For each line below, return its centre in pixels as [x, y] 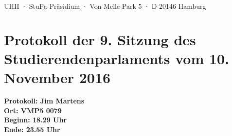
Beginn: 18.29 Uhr [36, 120]
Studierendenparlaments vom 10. [117, 58]
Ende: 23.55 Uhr [32, 129]
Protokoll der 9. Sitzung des [100, 39]
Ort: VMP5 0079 [33, 110]
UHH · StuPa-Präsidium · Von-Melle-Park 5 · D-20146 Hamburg [105, 6]
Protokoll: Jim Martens [44, 101]
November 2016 [57, 77]
